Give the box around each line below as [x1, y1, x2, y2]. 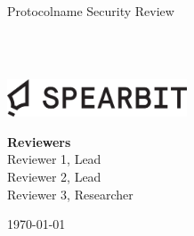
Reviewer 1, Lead [7, 150, 101, 168]
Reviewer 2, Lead [7, 167, 101, 186]
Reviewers [7, 132, 71, 151]
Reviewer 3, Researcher [7, 184, 133, 203]
